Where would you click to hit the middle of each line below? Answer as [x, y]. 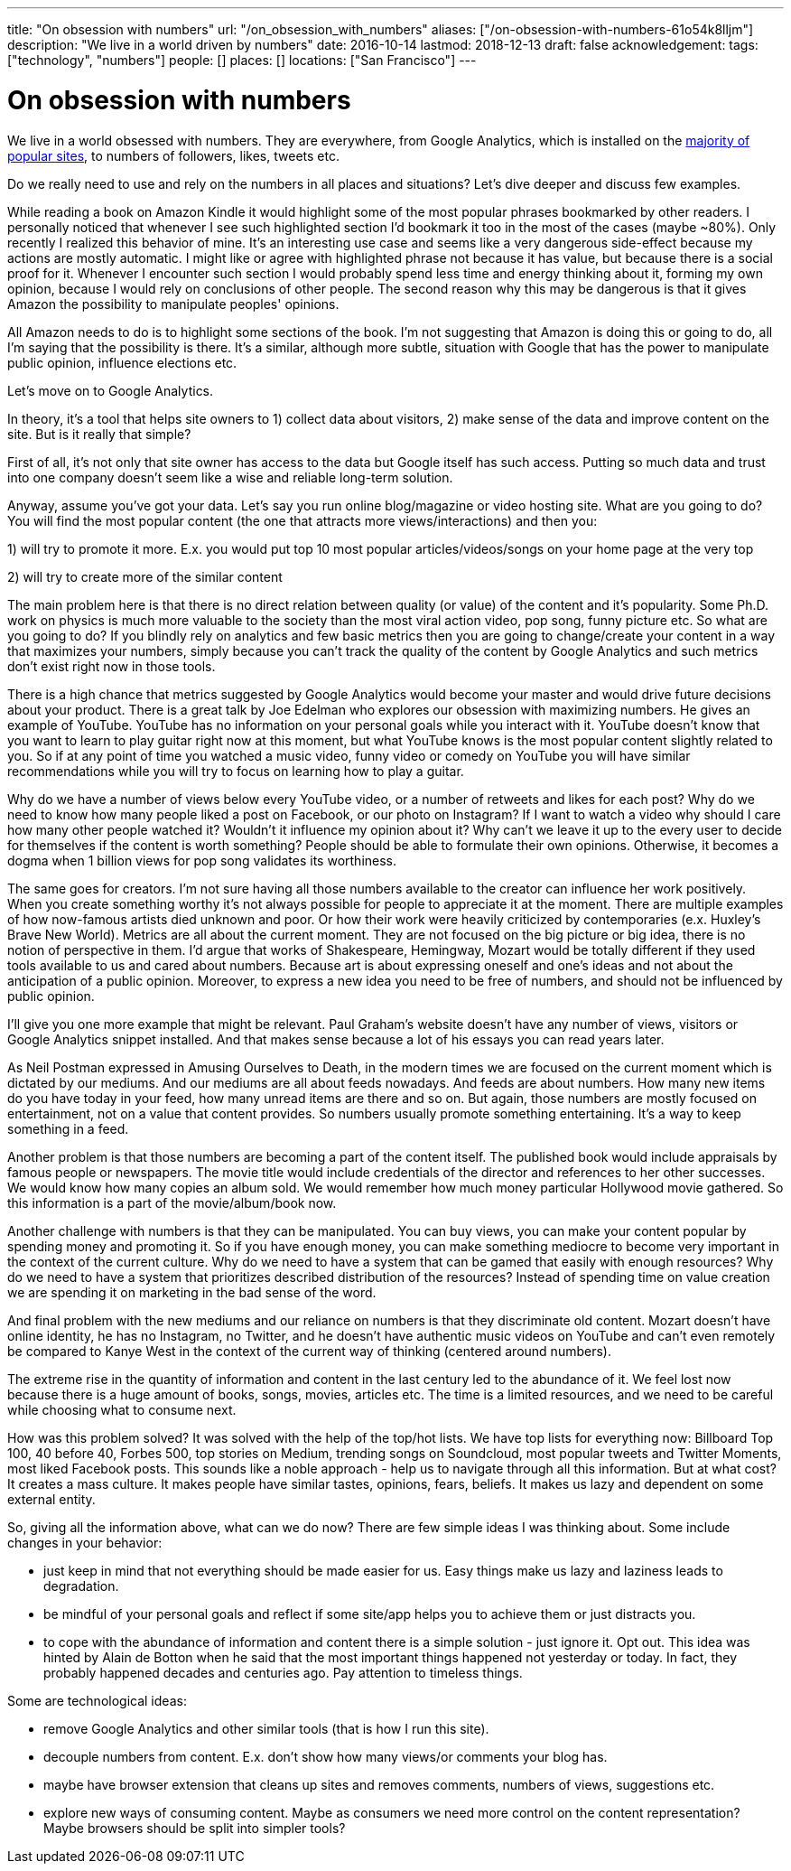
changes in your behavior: [85, 1542]
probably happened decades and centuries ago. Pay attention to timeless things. [283, 1672]
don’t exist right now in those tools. [112, 666]
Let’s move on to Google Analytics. [111, 390]
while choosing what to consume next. [122, 1409]
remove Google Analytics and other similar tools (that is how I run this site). [266, 1728]
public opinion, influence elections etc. [122, 362]
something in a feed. [68, 1128]
